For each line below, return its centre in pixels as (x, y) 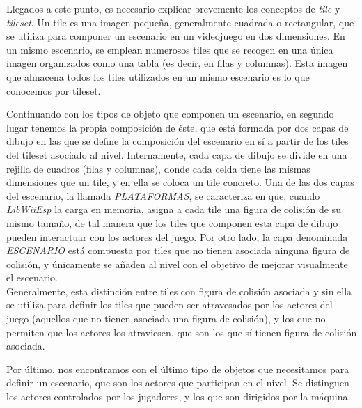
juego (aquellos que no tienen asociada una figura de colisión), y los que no (166, 319)
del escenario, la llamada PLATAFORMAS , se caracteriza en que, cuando (163, 195)
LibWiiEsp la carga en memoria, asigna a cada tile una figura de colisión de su (174, 209)
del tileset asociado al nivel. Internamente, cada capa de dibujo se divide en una (177, 154)
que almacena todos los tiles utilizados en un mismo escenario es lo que (158, 76)
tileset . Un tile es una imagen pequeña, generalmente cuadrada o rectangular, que (180, 22)
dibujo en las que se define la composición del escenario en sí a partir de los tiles (178, 141)
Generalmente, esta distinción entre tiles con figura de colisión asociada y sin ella (179, 291)
